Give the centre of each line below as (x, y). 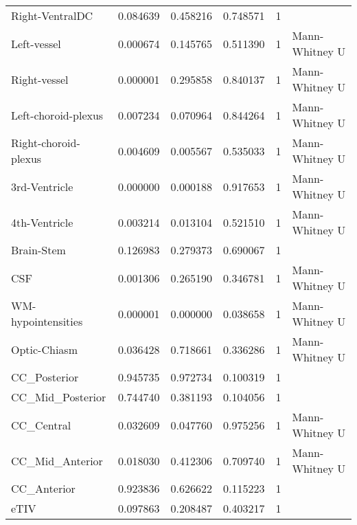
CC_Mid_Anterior (57, 460)
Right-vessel (40, 79)
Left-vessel (36, 43)
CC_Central (41, 425)
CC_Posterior (45, 377)
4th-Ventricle (42, 222)
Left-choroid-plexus (57, 115)
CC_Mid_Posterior (59, 397)
